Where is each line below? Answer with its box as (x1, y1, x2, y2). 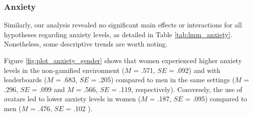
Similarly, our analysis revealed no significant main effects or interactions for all (4, 20, 242, 30)
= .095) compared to (185, 94, 247, 104)
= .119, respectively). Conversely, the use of (111, 84, 243, 94)
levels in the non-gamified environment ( (4, 65, 125, 75)
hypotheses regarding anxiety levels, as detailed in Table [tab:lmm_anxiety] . (4, 29, 232, 39)
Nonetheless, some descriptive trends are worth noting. (4, 39, 168, 49)
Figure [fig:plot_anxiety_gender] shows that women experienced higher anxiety (4, 55, 242, 65)
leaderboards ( (4, 74, 47, 85)
